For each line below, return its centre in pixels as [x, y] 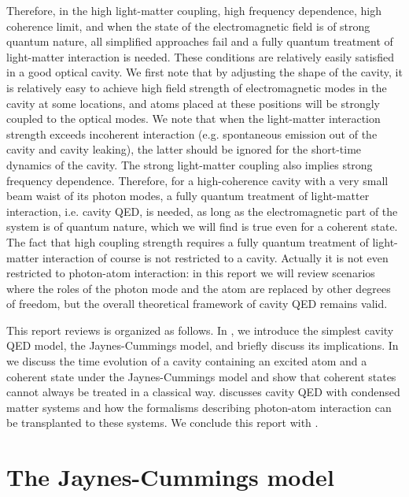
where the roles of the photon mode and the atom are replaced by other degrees [199, 288]
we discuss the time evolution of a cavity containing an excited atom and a [187, 361]
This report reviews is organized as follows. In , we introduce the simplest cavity [200, 330]
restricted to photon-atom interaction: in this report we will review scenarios [191, 273]
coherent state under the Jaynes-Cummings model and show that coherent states [201, 376]
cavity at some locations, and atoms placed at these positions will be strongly [193, 103]
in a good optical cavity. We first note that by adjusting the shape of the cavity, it [204, 72]
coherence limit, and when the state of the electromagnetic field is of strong [188, 26]
